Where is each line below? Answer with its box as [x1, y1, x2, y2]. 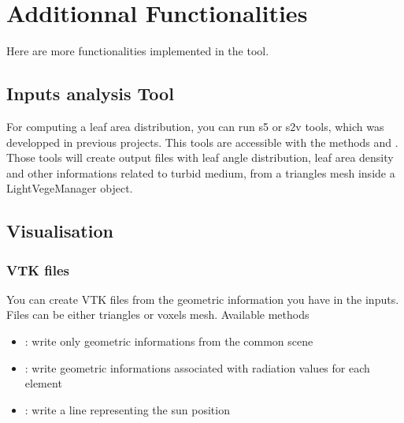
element [24, 375, 62, 391]
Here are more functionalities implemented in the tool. [6, 43, 269, 59]
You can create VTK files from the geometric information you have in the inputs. [6, 290, 399, 307]
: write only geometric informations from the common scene [24, 333, 313, 350]
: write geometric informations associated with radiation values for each [24, 359, 370, 376]
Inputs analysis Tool [6, 81, 174, 106]
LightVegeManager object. [6, 180, 133, 197]
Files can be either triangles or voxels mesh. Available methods [6, 306, 309, 323]
